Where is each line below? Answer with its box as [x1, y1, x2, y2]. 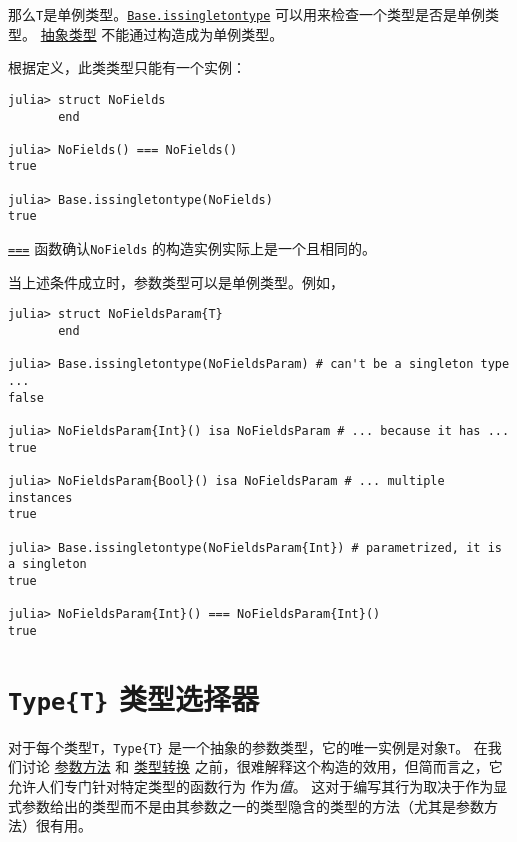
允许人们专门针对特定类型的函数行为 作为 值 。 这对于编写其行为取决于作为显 [8, 775, 508, 796]
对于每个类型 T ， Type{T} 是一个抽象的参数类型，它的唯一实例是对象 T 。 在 [8, 736, 488, 757]
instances [8, 490, 73, 505]
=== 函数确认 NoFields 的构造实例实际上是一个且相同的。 [8, 238, 377, 259]
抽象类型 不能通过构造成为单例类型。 [40, 23, 284, 44]
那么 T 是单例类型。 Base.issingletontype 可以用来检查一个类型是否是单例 [8, 4, 486, 24]
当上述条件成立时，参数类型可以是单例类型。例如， [8, 271, 344, 292]
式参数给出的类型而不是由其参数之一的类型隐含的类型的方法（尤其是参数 [8, 795, 484, 816]
